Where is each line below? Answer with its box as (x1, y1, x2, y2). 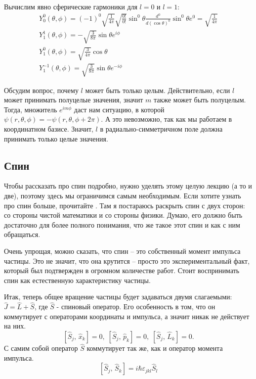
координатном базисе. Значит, (4, 124, 93, 134)
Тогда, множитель (4, 104, 57, 114)
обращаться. (4, 229, 41, 239)
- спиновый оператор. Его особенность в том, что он (56, 301, 215, 312)
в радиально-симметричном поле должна (100, 124, 223, 134)
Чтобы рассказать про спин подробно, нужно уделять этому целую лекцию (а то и (4, 181, 252, 191)
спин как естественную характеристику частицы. (4, 275, 151, 285)
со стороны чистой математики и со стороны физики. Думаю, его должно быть (4, 210, 243, 220)
